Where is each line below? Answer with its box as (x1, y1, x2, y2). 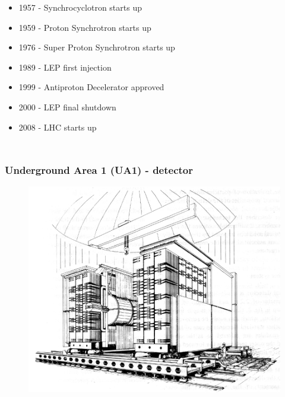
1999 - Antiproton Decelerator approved (18, 81, 164, 93)
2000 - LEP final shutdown (18, 100, 116, 113)
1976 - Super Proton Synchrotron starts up (18, 41, 175, 53)
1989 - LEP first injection (18, 61, 112, 73)
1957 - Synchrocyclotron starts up (18, 1, 142, 13)
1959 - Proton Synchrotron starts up (18, 21, 151, 33)
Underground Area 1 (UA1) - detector (5, 163, 193, 177)
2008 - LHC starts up (18, 120, 97, 133)
